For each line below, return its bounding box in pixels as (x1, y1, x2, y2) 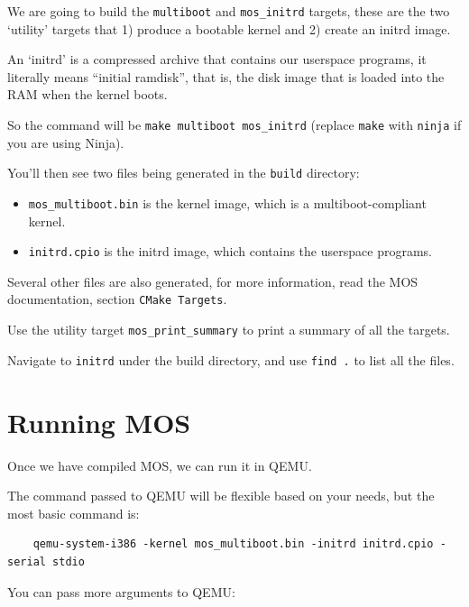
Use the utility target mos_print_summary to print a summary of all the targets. (7, 320, 450, 339)
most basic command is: (7, 503, 140, 522)
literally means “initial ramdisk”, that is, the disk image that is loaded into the (7, 67, 445, 86)
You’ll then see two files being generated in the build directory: (7, 163, 360, 182)
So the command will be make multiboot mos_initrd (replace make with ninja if (7, 115, 462, 134)
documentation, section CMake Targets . (7, 290, 227, 308)
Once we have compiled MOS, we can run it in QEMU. (7, 455, 312, 474)
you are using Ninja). (7, 133, 124, 152)
